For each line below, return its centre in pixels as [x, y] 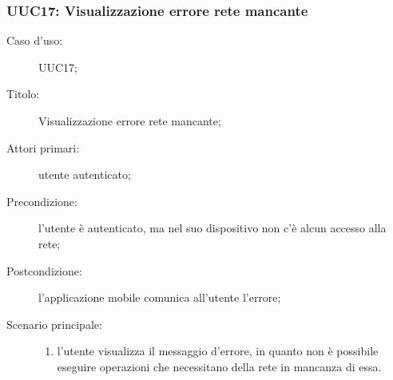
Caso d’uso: [35, 40]
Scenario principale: [54, 324]
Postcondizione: [44, 270]
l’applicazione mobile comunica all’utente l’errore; [160, 297]
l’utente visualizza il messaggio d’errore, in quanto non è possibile [218, 351]
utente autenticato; [85, 174]
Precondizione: [42, 201]
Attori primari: [43, 147]
